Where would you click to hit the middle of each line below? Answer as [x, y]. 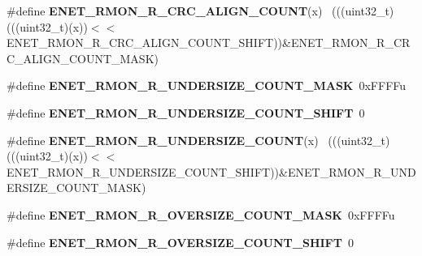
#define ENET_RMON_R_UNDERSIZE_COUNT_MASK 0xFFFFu [207, 85]
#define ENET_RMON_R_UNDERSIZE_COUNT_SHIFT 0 [186, 112]
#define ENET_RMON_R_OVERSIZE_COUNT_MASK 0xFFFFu [201, 214]
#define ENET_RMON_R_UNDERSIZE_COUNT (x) [163, 140]
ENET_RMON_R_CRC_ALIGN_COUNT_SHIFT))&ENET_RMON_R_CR [209, 43]
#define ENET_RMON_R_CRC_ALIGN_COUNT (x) [165, 11]
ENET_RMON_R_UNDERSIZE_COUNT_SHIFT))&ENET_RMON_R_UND [211, 171]
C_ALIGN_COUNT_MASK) [83, 58]
